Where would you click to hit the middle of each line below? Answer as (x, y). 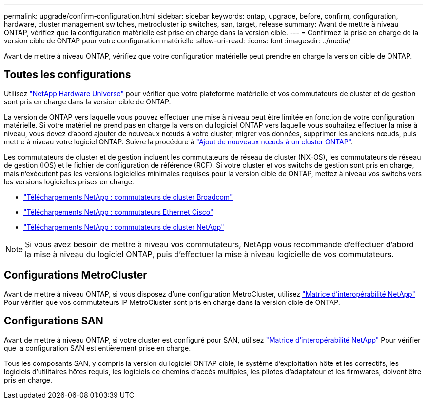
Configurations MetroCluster (76, 275)
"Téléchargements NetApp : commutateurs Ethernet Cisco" (118, 212)
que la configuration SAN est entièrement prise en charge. (97, 348)
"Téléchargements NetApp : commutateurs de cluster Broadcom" (128, 197)
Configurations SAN (54, 321)
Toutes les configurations (68, 75)
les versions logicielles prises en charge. (69, 181)
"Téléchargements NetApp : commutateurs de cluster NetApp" (124, 227)
